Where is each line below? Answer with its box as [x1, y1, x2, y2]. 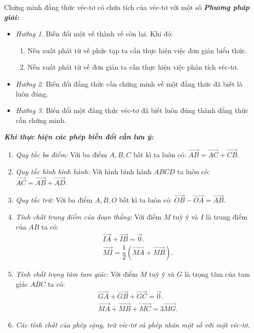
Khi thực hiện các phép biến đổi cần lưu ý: [4, 131, 154, 142]
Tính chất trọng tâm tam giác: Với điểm [15, 268, 138, 279]
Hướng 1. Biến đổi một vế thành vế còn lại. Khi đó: [15, 28, 173, 39]
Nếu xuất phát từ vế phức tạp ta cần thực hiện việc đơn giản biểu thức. [27, 45, 248, 55]
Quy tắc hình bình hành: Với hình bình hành [15, 166, 152, 176]
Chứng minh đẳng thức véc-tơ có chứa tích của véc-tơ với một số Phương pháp [4, 2, 250, 12]
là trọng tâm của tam [184, 268, 250, 279]
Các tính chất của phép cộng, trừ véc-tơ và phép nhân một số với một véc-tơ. [15, 319, 250, 330]
